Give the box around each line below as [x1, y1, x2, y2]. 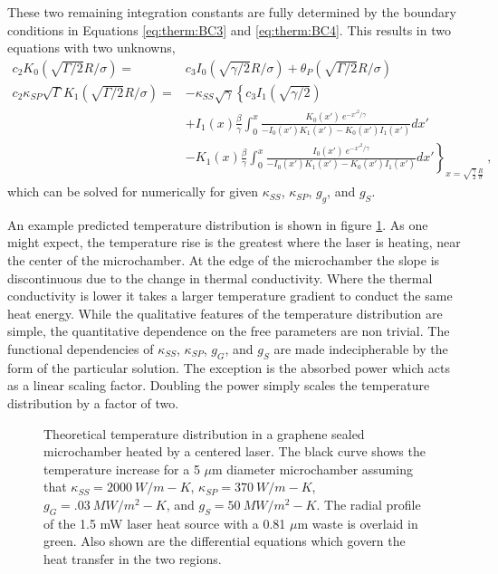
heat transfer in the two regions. [43, 549, 222, 568]
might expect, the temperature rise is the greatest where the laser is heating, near [7, 233, 461, 252]
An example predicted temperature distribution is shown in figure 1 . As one [7, 215, 428, 234]
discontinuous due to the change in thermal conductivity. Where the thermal [7, 268, 433, 287]
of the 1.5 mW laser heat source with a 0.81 [43, 513, 286, 532]
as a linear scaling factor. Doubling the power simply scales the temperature [7, 376, 430, 395]
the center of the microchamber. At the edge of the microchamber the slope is [7, 251, 440, 270]
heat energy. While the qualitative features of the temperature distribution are [7, 303, 443, 322]
